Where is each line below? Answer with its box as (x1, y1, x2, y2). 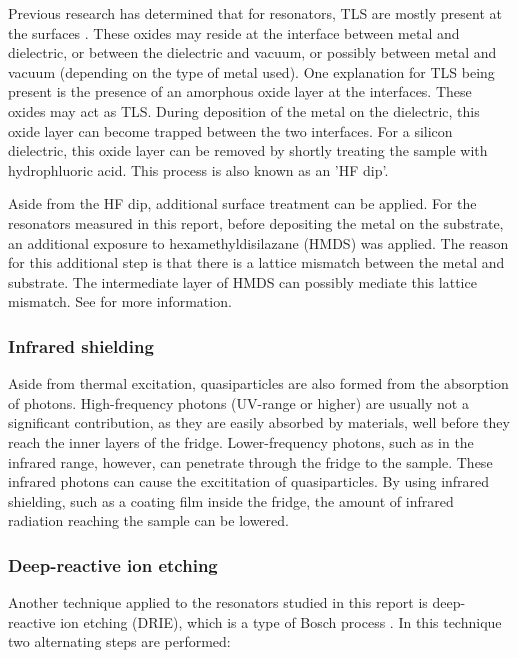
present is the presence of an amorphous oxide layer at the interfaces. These (8, 81, 472, 102)
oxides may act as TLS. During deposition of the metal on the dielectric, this (8, 100, 480, 121)
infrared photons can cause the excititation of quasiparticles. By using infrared (8, 471, 490, 492)
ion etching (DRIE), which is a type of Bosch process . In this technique (60, 611, 502, 632)
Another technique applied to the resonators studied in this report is (8, 592, 428, 613)
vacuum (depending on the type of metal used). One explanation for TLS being (8, 61, 495, 82)
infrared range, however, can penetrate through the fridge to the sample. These (8, 451, 493, 472)
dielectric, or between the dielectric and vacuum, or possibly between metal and (8, 42, 497, 63)
